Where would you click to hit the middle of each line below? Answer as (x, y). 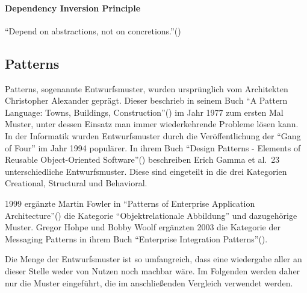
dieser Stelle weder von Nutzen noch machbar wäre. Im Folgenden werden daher (153, 270)
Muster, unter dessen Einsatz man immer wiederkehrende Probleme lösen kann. (152, 124)
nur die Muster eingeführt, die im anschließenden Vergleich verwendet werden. (149, 282)
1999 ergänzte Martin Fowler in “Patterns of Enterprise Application (130, 203)
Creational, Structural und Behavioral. (76, 183)
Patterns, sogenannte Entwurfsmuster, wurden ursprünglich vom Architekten (147, 88)
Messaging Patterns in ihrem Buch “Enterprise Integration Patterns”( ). (136, 238)
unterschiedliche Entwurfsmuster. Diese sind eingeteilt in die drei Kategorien (146, 171)
